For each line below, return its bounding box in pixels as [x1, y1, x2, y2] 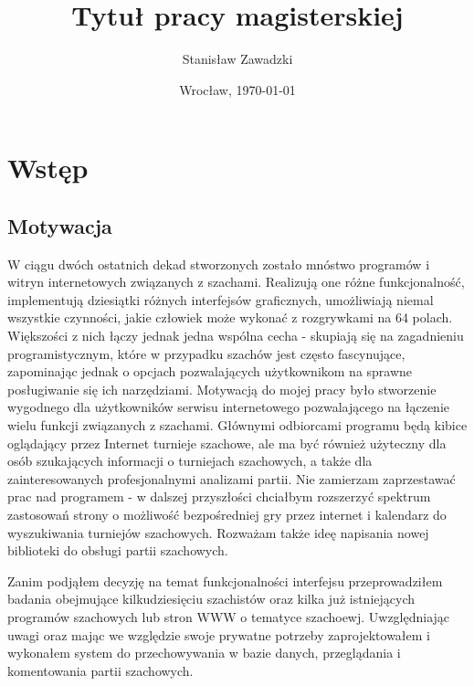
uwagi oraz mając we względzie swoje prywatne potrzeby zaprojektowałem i [7, 625, 430, 644]
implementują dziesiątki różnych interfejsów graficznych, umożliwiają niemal [7, 290, 434, 309]
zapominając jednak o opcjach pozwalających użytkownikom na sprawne [7, 362, 413, 381]
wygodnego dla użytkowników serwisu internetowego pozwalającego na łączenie [7, 397, 450, 417]
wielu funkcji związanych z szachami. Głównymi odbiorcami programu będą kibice [7, 416, 468, 435]
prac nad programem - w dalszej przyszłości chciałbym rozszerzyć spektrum [7, 487, 431, 506]
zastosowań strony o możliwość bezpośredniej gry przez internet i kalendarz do [7, 505, 447, 524]
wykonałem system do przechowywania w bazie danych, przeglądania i [7, 643, 401, 662]
